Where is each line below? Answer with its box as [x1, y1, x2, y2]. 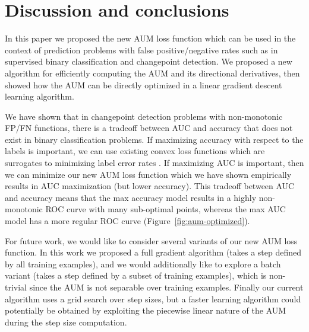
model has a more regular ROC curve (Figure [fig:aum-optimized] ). [5, 215, 250, 227]
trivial [5, 281, 27, 293]
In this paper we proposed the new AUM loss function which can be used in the [5, 32, 296, 44]
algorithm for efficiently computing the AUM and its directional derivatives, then [5, 66, 300, 79]
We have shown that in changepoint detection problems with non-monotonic [5, 110, 283, 122]
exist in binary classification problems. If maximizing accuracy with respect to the [5, 133, 304, 145]
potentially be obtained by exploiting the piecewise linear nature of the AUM [5, 304, 286, 317]
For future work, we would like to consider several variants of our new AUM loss [5, 234, 298, 247]
